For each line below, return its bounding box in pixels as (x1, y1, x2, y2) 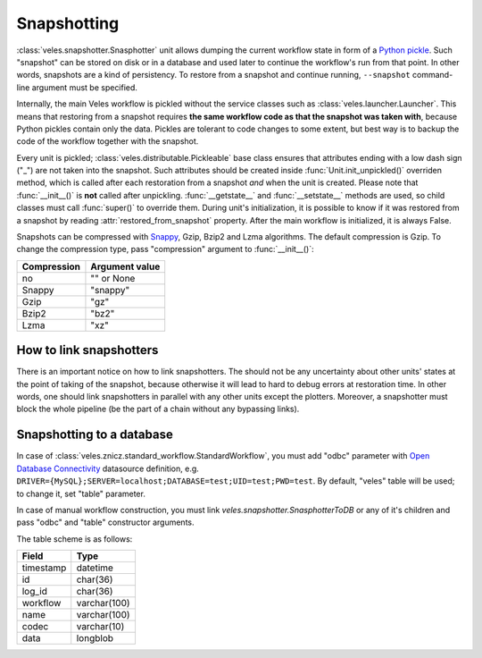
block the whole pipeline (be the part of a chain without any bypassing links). (16, 403, 300, 415)
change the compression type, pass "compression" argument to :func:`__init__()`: (16, 244, 314, 255)
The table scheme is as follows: (16, 533, 133, 544)
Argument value (90, 260, 161, 273)
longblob (76, 632, 114, 645)
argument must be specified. (31, 81, 138, 93)
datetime (76, 561, 113, 574)
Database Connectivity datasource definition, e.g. (16, 463, 200, 474)
